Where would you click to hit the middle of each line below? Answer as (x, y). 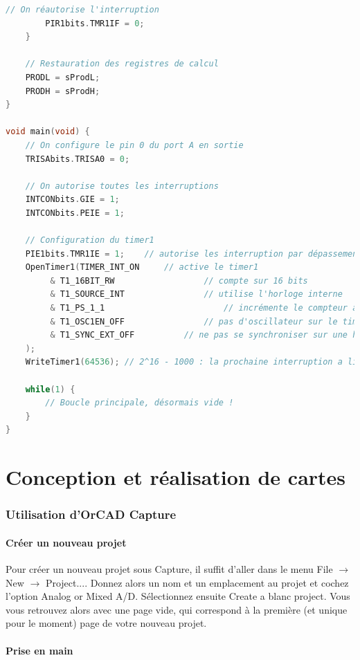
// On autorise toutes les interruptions (122, 186)
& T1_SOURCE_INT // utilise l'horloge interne (196, 294)
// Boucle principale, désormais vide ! (139, 403)
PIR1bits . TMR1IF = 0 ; (95, 23)
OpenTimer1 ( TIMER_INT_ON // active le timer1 (142, 267)
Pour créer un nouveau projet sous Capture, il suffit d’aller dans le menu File (169, 569)
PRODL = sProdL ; (63, 77)
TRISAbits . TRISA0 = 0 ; (78, 159)
